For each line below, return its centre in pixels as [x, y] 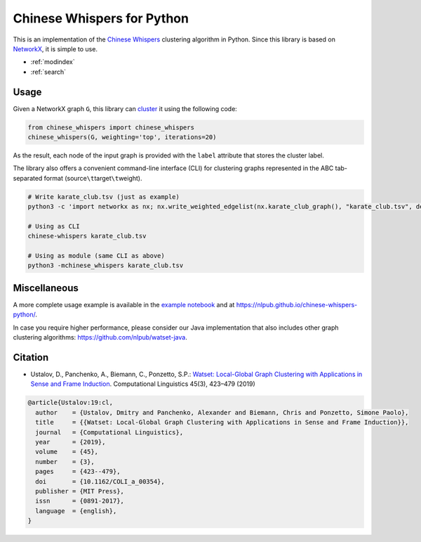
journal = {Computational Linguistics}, [109, 432]
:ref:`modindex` [53, 62]
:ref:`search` [48, 72]
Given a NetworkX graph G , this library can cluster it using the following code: [125, 108]
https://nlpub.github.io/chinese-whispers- [297, 304]
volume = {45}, [67, 452]
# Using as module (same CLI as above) [96, 256]
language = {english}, [76, 511]
